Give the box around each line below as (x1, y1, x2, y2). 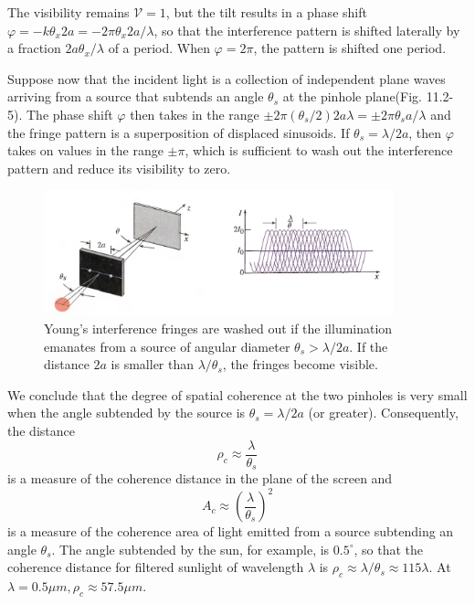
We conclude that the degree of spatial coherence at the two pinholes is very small (7, 385, 468, 404)
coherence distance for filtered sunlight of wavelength (7, 557, 304, 577)
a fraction (7, 38, 61, 58)
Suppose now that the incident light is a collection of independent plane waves (7, 69, 446, 88)
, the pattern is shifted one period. (253, 38, 447, 58)
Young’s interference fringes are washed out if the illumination (44, 319, 393, 338)
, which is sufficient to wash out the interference (185, 141, 453, 160)
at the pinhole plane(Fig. (282, 87, 422, 106)
